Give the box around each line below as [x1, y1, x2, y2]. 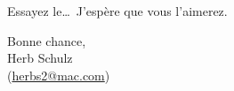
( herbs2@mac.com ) [7, 65, 110, 84]
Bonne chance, [7, 31, 86, 49]
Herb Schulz [7, 49, 73, 67]
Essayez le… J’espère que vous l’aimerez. [7, 2, 228, 19]
